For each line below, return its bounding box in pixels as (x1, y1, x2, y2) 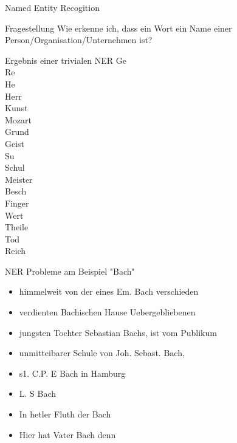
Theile (5, 221, 29, 233)
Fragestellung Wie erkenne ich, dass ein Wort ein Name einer (5, 21, 232, 34)
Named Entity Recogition (5, 1, 100, 13)
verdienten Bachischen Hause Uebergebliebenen (19, 306, 196, 318)
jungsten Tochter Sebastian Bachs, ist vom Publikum (19, 326, 217, 338)
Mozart (5, 113, 32, 126)
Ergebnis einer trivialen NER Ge (5, 53, 127, 66)
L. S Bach (19, 387, 57, 400)
